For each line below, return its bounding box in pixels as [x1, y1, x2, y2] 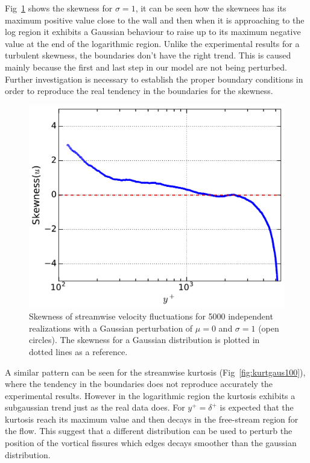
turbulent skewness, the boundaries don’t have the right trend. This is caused [5, 49, 291, 61]
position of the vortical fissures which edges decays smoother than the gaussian [5, 436, 297, 449]
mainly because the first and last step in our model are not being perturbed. [5, 60, 287, 73]
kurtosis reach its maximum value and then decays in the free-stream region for [5, 412, 299, 425]
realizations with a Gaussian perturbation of [29, 321, 193, 334]
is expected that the [220, 401, 294, 414]
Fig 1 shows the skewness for [5, 2, 113, 14]
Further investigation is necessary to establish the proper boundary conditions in [5, 72, 303, 85]
